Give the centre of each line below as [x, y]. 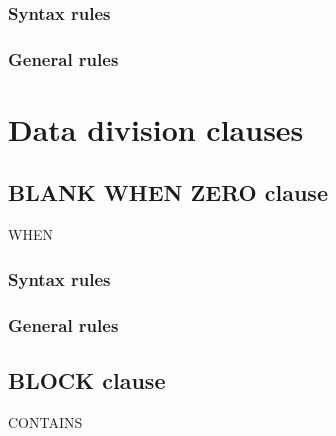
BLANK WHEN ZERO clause [168, 192]
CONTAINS [45, 421]
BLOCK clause [87, 379]
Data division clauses [156, 128]
